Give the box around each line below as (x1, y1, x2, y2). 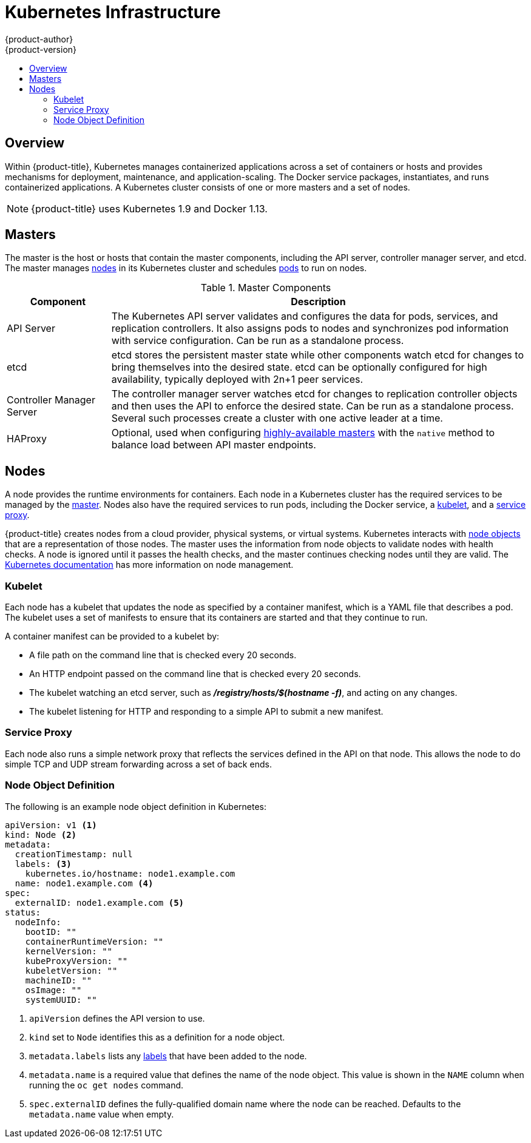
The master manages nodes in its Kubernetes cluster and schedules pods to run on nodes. (5, 263, 367, 274)
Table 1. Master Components (200, 282, 331, 294)
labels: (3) (15, 858, 72, 869)
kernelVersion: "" (25, 946, 113, 956)
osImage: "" (25, 985, 82, 995)
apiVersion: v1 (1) (5, 820, 97, 830)
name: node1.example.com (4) (15, 878, 154, 888)
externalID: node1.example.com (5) (15, 897, 184, 908)
